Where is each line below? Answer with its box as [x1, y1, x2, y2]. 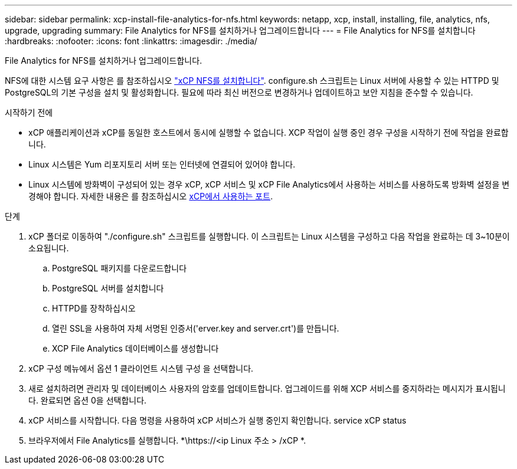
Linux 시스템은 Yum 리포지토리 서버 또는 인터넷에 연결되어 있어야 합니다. [28, 159, 296, 169]
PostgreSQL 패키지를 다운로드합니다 [52, 263, 187, 273]
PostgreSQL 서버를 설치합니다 [52, 283, 164, 293]
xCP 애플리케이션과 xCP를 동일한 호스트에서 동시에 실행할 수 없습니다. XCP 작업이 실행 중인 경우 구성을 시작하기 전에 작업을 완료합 [28, 127, 509, 137]
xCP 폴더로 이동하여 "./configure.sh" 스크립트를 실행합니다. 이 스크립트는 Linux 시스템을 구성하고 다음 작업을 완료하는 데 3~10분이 [28, 231, 510, 241]
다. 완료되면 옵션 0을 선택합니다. [28, 395, 147, 405]
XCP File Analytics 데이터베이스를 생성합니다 [52, 343, 219, 353]
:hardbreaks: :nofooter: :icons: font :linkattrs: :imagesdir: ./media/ [5, 36, 257, 46]
